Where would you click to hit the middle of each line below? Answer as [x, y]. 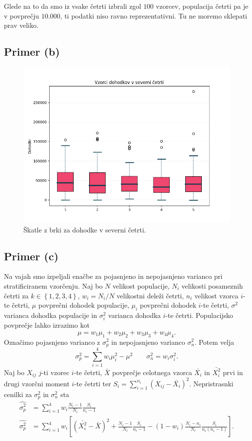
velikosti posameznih [212, 285]
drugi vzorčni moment [37, 383]
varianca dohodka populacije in [51, 315]
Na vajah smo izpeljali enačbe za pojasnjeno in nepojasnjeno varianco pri [113, 276]
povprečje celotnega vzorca [152, 372]
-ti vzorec [55, 372]
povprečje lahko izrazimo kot [47, 325]
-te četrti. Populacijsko [199, 315]
